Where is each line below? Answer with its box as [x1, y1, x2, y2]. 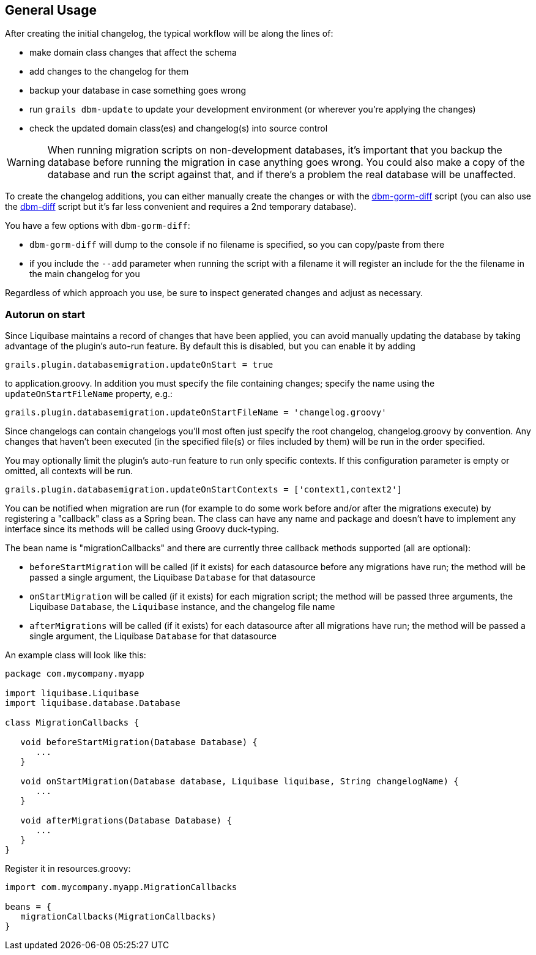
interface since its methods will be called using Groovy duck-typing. [5, 524, 279, 535]
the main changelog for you [29, 269, 140, 280]
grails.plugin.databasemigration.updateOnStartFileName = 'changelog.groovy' [5, 407, 387, 418]
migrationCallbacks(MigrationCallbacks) [20, 912, 217, 922]
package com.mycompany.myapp [5, 669, 144, 679]
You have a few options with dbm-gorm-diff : [5, 220, 190, 231]
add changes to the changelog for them [29, 66, 189, 77]
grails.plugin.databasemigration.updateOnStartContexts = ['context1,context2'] [5, 485, 403, 495]
